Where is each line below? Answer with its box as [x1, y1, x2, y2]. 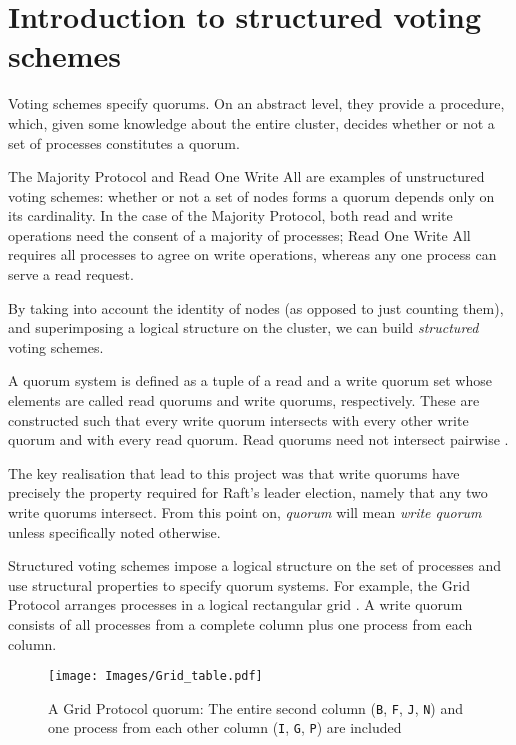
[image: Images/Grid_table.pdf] [48, 669, 263, 684]
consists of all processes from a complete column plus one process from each [8, 613, 473, 634]
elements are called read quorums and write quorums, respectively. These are [8, 390, 480, 411]
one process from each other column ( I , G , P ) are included [48, 717, 402, 738]
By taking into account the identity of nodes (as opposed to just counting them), [8, 297, 504, 318]
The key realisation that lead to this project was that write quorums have [8, 462, 460, 483]
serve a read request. [8, 264, 134, 285]
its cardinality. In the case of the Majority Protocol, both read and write [8, 205, 453, 226]
